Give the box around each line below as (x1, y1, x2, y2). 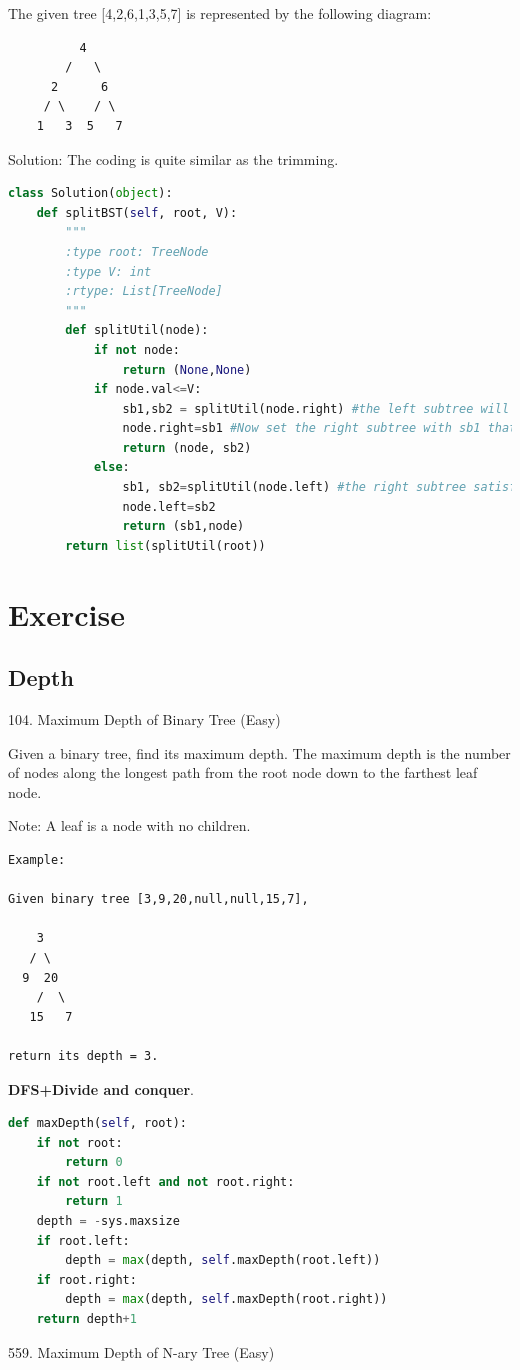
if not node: (93, 342, 180, 357)
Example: (8, 852, 66, 867)
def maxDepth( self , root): (8, 1116, 187, 1131)
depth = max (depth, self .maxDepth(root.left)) (65, 1253, 381, 1268)
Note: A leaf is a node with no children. (8, 815, 251, 836)
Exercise (8, 593, 125, 634)
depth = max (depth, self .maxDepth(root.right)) (65, 1292, 388, 1307)
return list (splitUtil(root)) (65, 538, 266, 553)
